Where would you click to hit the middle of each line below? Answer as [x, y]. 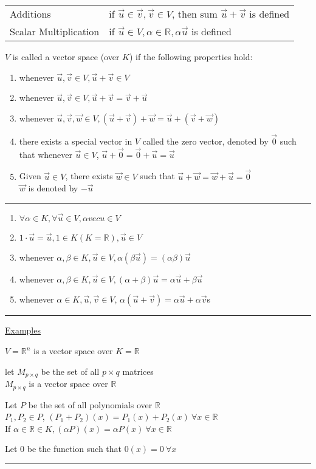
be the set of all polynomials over [90, 404]
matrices [138, 371]
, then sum [195, 14]
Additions [30, 14]
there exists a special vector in [76, 141]
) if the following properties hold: [191, 56]
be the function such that [74, 449]
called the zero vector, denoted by [205, 141]
